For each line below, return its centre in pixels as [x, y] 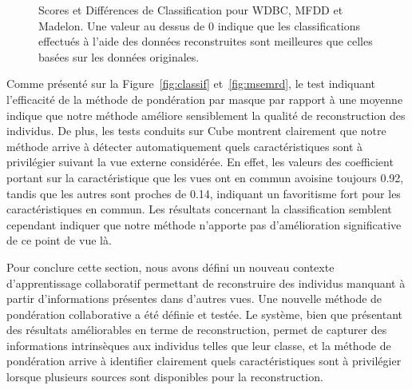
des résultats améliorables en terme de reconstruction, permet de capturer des [197, 330]
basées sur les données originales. [119, 56]
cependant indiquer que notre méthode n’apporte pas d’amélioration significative [204, 224]
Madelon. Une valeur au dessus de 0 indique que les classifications [200, 25]
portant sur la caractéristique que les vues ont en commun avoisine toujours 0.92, [205, 177]
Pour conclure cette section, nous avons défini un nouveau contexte [170, 267]
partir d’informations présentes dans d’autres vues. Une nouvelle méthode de [194, 298]
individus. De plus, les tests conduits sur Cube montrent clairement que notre [196, 131]
